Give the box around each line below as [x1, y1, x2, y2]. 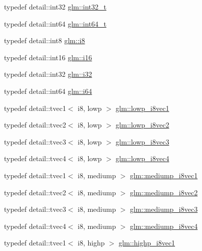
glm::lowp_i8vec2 [115, 119, 169, 130]
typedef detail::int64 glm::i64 [4, 85, 92, 96]
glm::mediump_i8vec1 [130, 170, 198, 180]
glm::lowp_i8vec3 [115, 136, 169, 147]
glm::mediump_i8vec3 [130, 204, 198, 214]
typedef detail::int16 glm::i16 [4, 52, 92, 62]
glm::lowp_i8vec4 [115, 153, 169, 164]
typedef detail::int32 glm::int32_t [4, 2, 107, 12]
